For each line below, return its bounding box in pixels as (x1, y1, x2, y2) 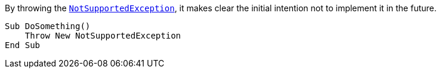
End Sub (5, 40, 41, 50)
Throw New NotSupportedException (24, 31, 181, 40)
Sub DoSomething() (5, 21, 91, 31)
